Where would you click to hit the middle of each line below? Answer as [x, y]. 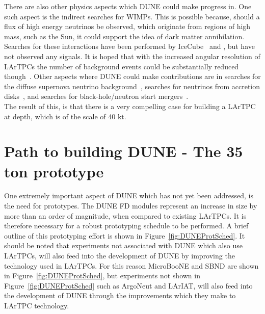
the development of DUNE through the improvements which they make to [120, 295]
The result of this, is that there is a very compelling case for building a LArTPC [130, 106]
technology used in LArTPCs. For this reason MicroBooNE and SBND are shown [131, 265]
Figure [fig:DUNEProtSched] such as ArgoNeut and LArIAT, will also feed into [128, 285]
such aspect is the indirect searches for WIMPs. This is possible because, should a [132, 16]
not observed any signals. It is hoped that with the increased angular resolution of [132, 56]
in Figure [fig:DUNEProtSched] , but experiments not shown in [102, 276]
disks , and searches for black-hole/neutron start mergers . [96, 96]
